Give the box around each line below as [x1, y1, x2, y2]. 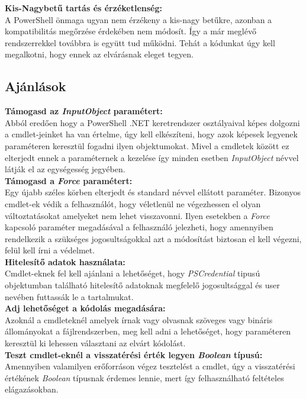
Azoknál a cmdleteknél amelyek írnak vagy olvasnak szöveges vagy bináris [5, 313, 273, 326]
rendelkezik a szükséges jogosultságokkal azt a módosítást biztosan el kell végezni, [5, 232, 302, 244]
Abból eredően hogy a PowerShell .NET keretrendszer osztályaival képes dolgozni [5, 116, 300, 128]
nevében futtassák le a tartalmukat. [5, 290, 134, 303]
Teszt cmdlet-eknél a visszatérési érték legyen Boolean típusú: [5, 348, 263, 361]
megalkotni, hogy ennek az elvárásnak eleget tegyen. [5, 48, 194, 60]
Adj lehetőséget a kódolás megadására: [5, 302, 166, 314]
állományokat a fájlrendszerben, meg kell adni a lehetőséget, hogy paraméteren [5, 325, 291, 337]
